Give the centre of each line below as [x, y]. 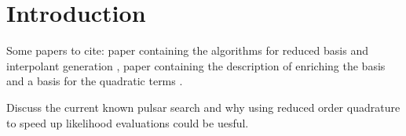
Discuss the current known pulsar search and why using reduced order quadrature [203, 107]
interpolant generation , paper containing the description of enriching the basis [196, 65]
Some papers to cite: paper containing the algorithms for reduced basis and [187, 50]
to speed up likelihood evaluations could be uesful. [128, 122]
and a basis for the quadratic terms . [95, 81]
